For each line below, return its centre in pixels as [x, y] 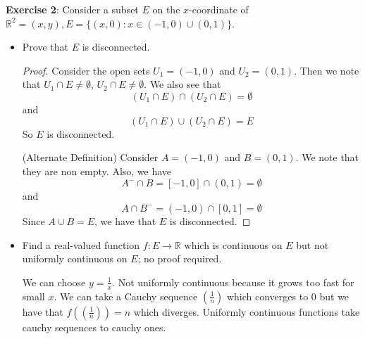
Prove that [45, 47]
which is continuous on [233, 244]
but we [334, 296]
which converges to [267, 296]
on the [166, 9]
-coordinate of [219, 9]
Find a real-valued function [81, 244]
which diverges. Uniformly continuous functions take [247, 311]
